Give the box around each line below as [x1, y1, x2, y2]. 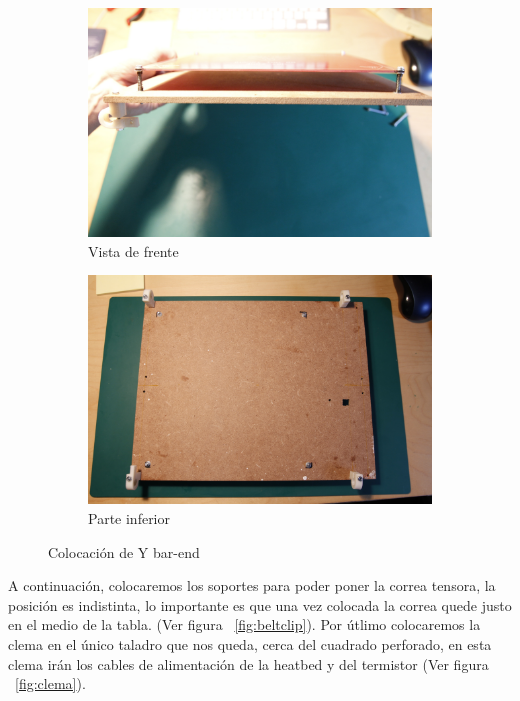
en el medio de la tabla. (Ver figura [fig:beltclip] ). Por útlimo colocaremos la [8, 614, 481, 635]
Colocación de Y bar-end [48, 541, 200, 562]
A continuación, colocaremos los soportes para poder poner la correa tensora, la [8, 575, 496, 596]
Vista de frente [88, 240, 179, 261]
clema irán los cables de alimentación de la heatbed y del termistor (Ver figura [8, 653, 489, 674]
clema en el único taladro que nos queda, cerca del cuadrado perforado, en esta [8, 633, 492, 654]
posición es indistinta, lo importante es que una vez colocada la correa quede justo [8, 594, 512, 615]
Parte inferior [88, 508, 170, 528]
